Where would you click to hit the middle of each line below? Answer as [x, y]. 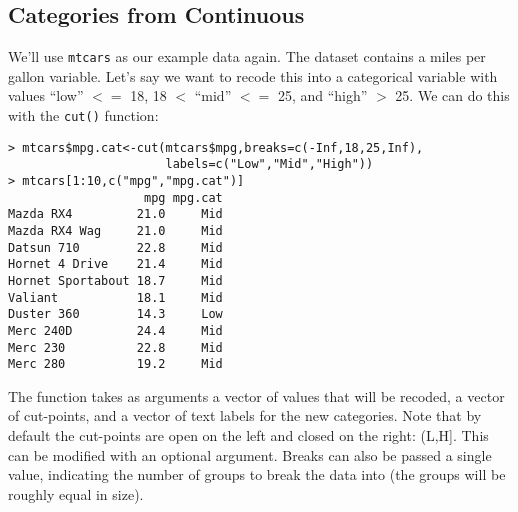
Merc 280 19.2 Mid [115, 364]
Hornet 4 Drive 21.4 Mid [115, 264]
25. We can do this [452, 95]
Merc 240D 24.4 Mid [115, 330]
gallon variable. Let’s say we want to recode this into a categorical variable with [253, 75]
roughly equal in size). [76, 493]
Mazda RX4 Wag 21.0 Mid [115, 230]
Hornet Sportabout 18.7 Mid [115, 280]
